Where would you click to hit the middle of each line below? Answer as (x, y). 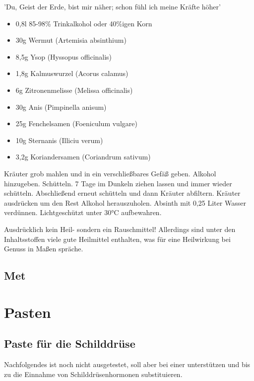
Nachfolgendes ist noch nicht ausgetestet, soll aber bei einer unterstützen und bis (127, 364)
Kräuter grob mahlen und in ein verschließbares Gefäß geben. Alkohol (110, 173)
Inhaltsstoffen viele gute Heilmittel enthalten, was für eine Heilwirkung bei (117, 239)
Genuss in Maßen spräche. (44, 249)
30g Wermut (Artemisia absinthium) (71, 40)
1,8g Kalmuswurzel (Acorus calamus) (72, 73)
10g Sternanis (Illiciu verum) (59, 140)
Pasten (28, 312)
